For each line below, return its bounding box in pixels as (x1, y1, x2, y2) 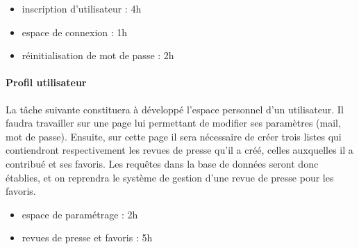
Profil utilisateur (6, 75, 87, 90)
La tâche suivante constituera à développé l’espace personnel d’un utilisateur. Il (6, 102, 344, 116)
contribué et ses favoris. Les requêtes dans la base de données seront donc (6, 156, 319, 170)
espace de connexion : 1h (22, 24, 128, 39)
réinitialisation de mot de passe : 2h (22, 48, 174, 63)
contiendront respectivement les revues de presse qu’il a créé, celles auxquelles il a (6, 143, 353, 157)
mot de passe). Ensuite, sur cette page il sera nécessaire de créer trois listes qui (6, 129, 342, 143)
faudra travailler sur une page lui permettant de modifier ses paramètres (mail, (6, 115, 341, 130)
